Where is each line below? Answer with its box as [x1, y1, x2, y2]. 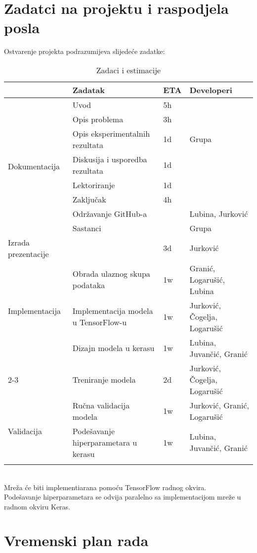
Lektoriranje [72, 179, 115, 191]
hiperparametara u [72, 436, 137, 448]
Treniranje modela [72, 373, 136, 385]
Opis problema [72, 113, 124, 125]
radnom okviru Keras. [4, 501, 70, 511]
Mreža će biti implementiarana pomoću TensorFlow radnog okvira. [4, 482, 207, 492]
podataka [72, 279, 105, 291]
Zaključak [72, 193, 106, 205]
